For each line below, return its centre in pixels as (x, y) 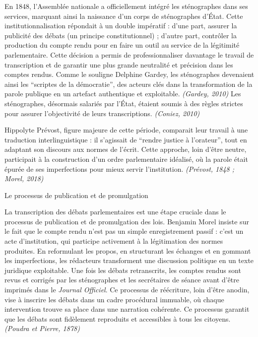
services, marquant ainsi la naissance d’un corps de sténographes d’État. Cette (124, 16)
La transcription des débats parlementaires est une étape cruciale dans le (115, 212)
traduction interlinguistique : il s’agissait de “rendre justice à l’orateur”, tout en (126, 139)
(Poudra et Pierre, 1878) (42, 328)
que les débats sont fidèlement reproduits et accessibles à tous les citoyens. (118, 318)
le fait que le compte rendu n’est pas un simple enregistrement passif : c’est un (124, 231)
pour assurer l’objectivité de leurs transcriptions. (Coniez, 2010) (102, 113)
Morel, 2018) (24, 178)
